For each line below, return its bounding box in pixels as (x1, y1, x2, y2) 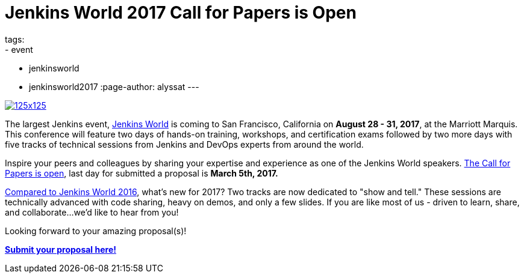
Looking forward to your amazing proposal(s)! (5, 225, 187, 236)
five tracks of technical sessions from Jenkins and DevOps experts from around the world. (5, 139, 364, 150)
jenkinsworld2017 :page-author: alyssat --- (29, 81, 199, 92)
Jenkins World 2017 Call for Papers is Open (5, 2, 357, 23)
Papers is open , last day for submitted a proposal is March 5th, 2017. (5, 168, 278, 178)
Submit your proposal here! (5, 244, 116, 255)
